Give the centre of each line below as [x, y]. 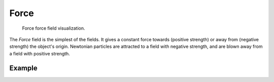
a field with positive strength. [40, 53]
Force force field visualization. [54, 28]
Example [23, 68]
